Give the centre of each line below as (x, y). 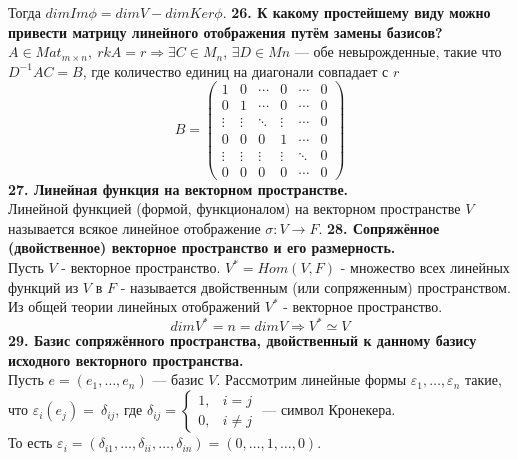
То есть (30, 442)
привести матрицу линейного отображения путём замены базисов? (225, 31)
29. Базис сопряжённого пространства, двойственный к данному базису (242, 340)
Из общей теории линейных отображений (134, 306)
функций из (43, 286)
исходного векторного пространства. (126, 359)
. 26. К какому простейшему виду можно (356, 12)
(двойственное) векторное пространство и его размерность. (202, 247)
